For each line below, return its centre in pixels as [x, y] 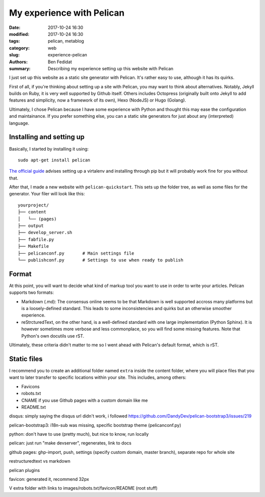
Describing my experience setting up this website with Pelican [111, 68]
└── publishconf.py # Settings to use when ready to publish [101, 260]
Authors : [18, 62]
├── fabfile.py [36, 239]
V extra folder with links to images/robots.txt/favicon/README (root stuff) [83, 488]
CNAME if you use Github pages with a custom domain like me [85, 400]
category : [19, 48]
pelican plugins [25, 470]
